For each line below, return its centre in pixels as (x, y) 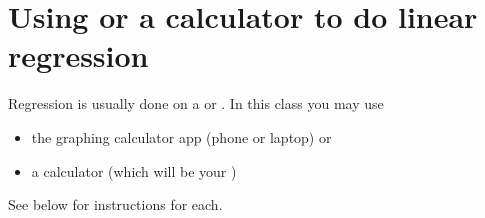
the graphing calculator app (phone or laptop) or (181, 136)
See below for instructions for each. (115, 204)
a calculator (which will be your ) (134, 170)
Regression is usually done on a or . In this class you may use (196, 103)
